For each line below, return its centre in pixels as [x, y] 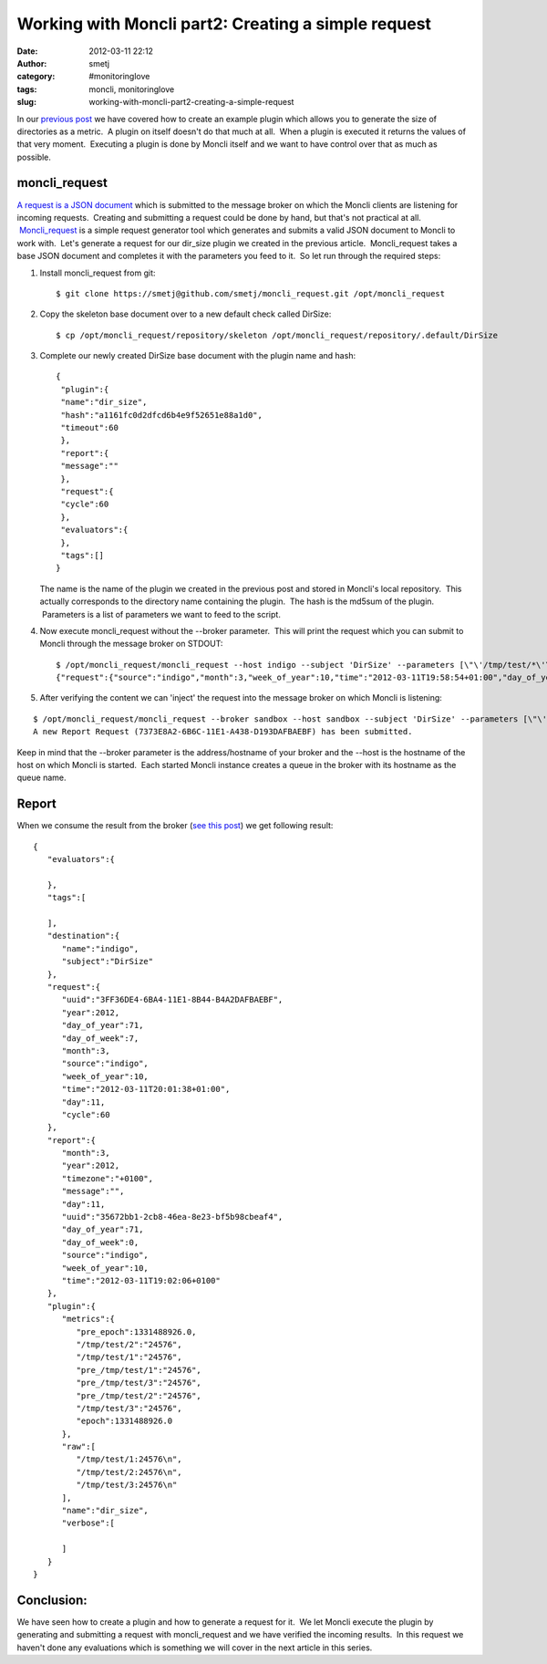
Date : [27, 51]
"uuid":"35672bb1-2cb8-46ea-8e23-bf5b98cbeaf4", [172, 1217]
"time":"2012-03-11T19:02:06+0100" [141, 1280]
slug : [26, 102]
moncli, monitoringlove [132, 89]
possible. [34, 157]
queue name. [41, 778]
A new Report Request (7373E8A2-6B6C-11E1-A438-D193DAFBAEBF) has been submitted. [223, 732]
